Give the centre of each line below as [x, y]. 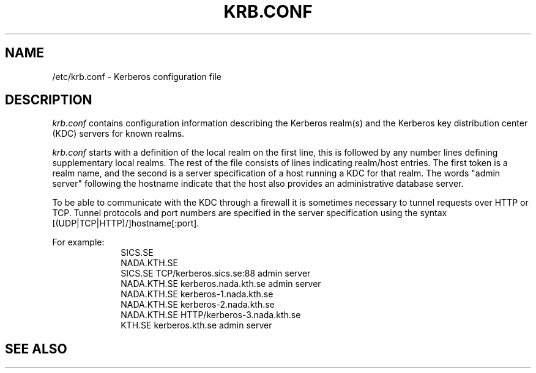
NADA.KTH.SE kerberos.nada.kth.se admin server [221, 284]
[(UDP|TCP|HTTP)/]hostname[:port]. [126, 223]
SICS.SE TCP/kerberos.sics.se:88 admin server [216, 273]
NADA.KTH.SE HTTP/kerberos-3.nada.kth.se [211, 315]
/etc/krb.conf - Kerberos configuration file [137, 76]
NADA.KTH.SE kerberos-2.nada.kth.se [198, 305]
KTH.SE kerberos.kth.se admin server [196, 325]
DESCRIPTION [49, 100]
